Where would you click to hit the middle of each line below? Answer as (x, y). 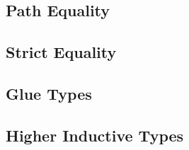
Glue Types (49, 93)
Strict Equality (61, 52)
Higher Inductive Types (95, 135)
